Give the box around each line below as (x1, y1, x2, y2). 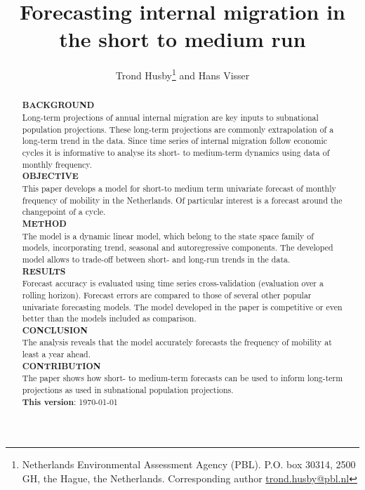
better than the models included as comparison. (22, 312, 197, 324)
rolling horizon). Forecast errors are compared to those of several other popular (22, 289, 312, 300)
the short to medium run (59, 25, 306, 53)
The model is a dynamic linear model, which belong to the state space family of (22, 230, 314, 241)
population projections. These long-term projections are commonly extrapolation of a (22, 123, 334, 135)
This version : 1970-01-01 (22, 395, 118, 408)
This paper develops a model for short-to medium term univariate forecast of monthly (22, 182, 336, 194)
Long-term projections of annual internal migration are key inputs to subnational (22, 112, 319, 124)
